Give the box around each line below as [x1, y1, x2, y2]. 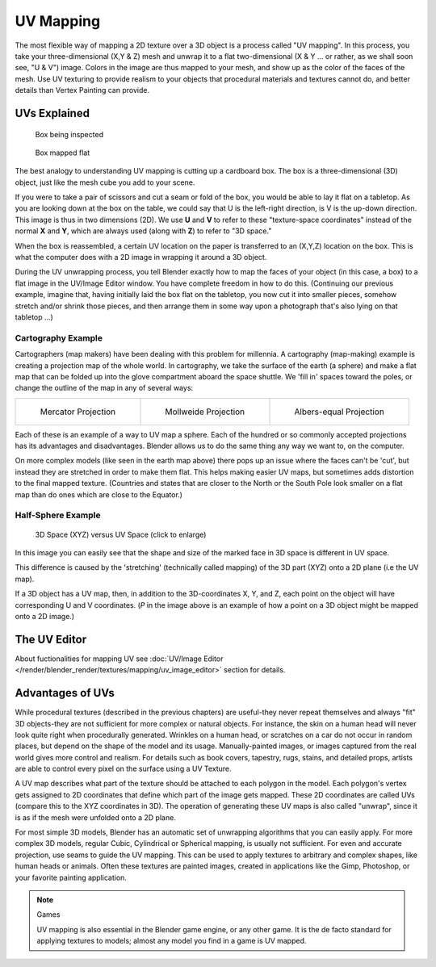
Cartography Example [15, 332, 103, 343]
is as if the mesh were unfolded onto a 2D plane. [15, 812, 177, 823]
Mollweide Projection [165, 406, 245, 417]
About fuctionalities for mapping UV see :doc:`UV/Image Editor [15, 654, 224, 664]
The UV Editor [15, 632, 87, 646]
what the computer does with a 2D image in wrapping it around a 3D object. [15, 253, 267, 262]
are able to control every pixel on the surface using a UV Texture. [15, 764, 232, 774]
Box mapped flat [35, 148, 90, 157]
